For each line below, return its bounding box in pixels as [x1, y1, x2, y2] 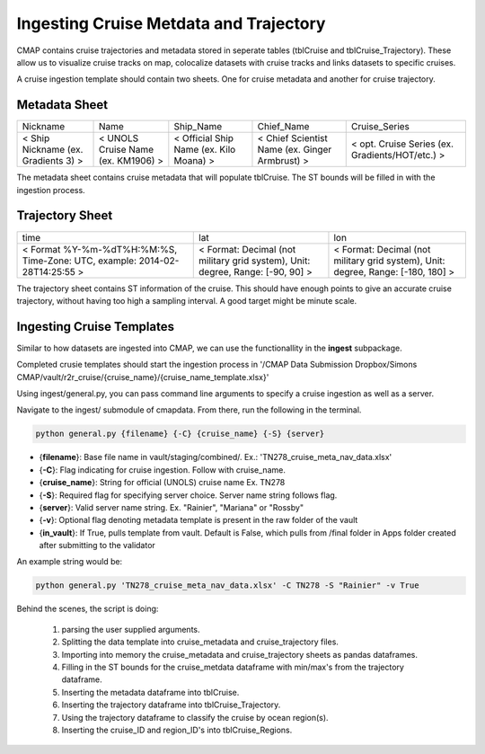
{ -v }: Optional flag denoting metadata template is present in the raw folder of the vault [39, 515, 358, 526]
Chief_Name [257, 120, 310, 133]
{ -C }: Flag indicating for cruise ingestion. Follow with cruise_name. [39, 464, 287, 475]
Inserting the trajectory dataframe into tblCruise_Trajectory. [61, 699, 281, 710]
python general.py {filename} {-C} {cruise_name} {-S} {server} [35, 429, 325, 439]
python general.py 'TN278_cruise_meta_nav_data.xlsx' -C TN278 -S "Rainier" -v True [35, 581, 419, 590]
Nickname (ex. [22, 144, 84, 156]
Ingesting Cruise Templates [16, 319, 175, 334]
